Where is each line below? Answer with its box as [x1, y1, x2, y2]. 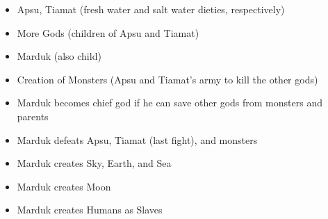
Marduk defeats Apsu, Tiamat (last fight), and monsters [17, 132, 258, 147]
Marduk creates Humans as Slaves [17, 202, 163, 217]
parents [17, 108, 49, 123]
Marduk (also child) [17, 49, 101, 63]
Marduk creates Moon [17, 179, 111, 193]
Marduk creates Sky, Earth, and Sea [17, 156, 172, 170]
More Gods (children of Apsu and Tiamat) [17, 25, 199, 40]
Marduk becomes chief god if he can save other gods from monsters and [17, 95, 322, 110]
